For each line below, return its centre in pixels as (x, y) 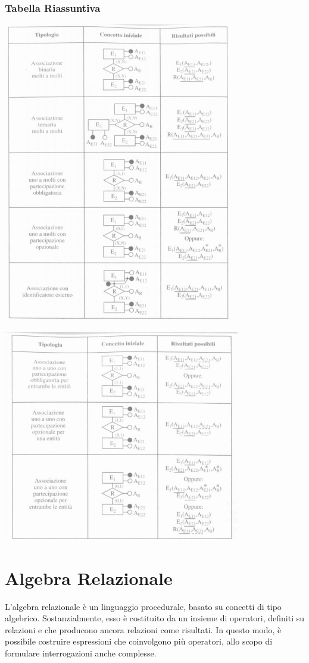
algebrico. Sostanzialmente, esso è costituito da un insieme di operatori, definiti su (155, 618)
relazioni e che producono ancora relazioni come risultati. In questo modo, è (143, 629)
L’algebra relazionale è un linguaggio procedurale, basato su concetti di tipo (143, 606)
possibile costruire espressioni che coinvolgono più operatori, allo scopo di (139, 641)
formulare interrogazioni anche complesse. (81, 653)
